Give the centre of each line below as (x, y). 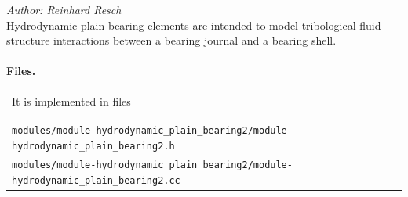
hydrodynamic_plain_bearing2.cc (96, 181)
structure (28, 40)
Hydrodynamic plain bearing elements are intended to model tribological (181, 25)
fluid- (372, 25)
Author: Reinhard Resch (64, 9)
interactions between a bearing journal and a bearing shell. (195, 40)
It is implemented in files (71, 100)
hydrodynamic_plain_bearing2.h (93, 146)
